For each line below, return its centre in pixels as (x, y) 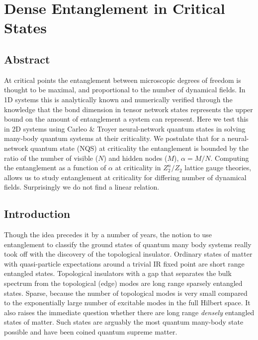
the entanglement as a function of (55, 168)
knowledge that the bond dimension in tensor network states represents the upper (129, 109)
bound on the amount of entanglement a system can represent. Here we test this (126, 119)
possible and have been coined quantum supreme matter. (91, 332)
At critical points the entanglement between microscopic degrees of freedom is (123, 80)
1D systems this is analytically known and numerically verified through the (118, 99)
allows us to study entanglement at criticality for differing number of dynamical (125, 177)
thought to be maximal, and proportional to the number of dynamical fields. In (125, 90)
